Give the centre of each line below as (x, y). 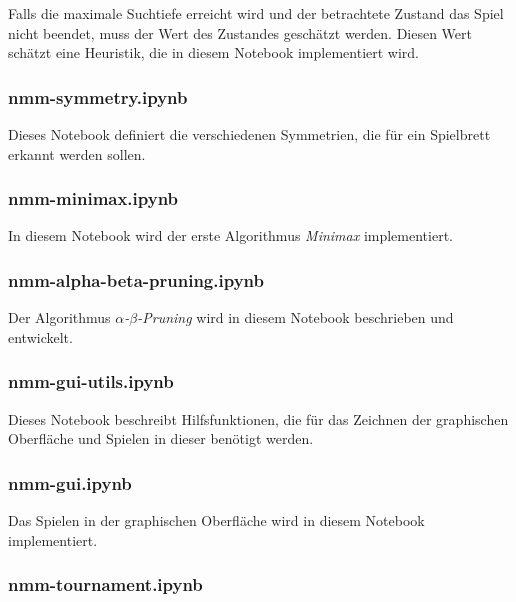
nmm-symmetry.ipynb (98, 96)
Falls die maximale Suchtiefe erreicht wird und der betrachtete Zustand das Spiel (256, 13)
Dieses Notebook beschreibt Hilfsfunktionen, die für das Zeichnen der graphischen (258, 418)
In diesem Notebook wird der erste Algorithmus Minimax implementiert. (230, 235)
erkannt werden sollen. (77, 153)
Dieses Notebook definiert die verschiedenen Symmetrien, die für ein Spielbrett (249, 134)
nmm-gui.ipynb (70, 482)
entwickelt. (40, 336)
